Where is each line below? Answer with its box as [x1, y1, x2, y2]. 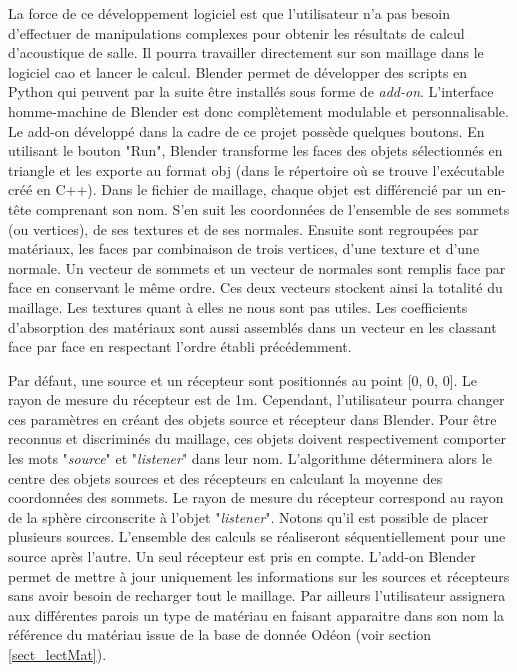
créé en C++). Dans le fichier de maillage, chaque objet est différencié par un [8, 179, 483, 200]
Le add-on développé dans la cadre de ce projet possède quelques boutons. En [8, 120, 485, 141]
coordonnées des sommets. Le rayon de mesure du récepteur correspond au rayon [8, 487, 504, 508]
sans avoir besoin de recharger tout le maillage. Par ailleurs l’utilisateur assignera [8, 585, 506, 606]
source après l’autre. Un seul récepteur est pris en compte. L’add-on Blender [8, 546, 476, 567]
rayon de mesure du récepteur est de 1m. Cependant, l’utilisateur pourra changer [8, 389, 505, 410]
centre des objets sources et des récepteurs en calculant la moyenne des [8, 467, 443, 488]
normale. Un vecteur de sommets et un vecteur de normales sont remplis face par [8, 257, 506, 278]
